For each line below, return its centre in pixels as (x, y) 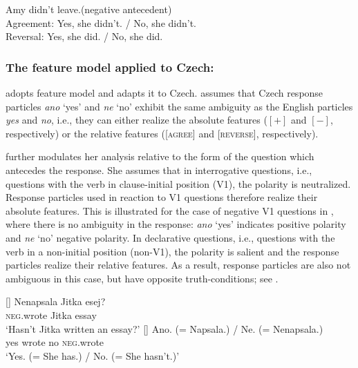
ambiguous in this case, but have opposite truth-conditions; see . (142, 278)
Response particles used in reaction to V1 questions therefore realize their (162, 197)
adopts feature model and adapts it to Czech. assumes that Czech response (164, 93)
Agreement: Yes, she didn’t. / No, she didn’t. (101, 22)
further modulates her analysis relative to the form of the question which (160, 156)
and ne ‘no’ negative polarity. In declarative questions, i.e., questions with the (170, 237)
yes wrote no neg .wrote (55, 342)
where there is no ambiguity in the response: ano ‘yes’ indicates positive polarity (176, 224)
